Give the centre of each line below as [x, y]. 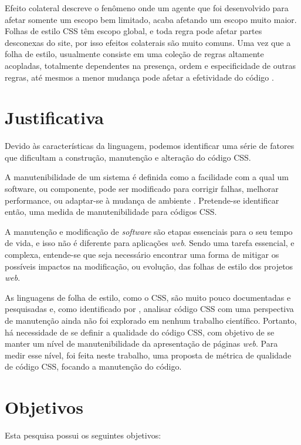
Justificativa [54, 117]
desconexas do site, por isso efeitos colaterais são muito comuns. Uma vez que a [148, 42]
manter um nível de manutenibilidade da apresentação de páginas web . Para [141, 343]
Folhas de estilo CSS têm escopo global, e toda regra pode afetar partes [133, 31]
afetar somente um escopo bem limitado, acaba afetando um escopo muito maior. [151, 19]
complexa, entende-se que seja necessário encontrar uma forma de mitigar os [142, 255]
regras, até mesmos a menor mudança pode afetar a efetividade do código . [139, 77]
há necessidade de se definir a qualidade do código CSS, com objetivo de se [140, 332]
